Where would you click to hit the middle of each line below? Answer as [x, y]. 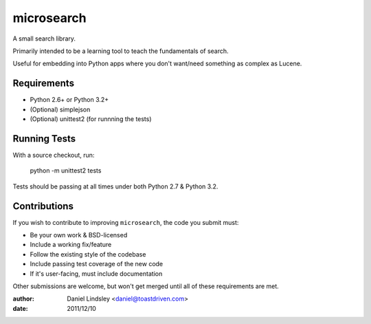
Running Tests [44, 139]
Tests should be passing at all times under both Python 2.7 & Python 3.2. [115, 186]
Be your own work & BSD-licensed [79, 235]
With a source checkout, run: [54, 155]
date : [20, 308]
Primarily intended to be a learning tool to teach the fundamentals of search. [121, 51]
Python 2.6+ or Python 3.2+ [69, 100]
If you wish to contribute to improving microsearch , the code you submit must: [126, 222]
